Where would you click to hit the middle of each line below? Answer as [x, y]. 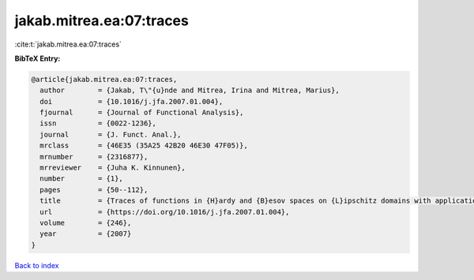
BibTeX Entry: [38, 58]
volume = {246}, [86, 223]
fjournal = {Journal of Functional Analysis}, [142, 113]
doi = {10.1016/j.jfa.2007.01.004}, [132, 101]
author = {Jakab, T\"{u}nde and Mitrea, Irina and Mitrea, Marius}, [190, 90]
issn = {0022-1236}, [98, 123]
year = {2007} [86, 234]
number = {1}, [82, 179]
